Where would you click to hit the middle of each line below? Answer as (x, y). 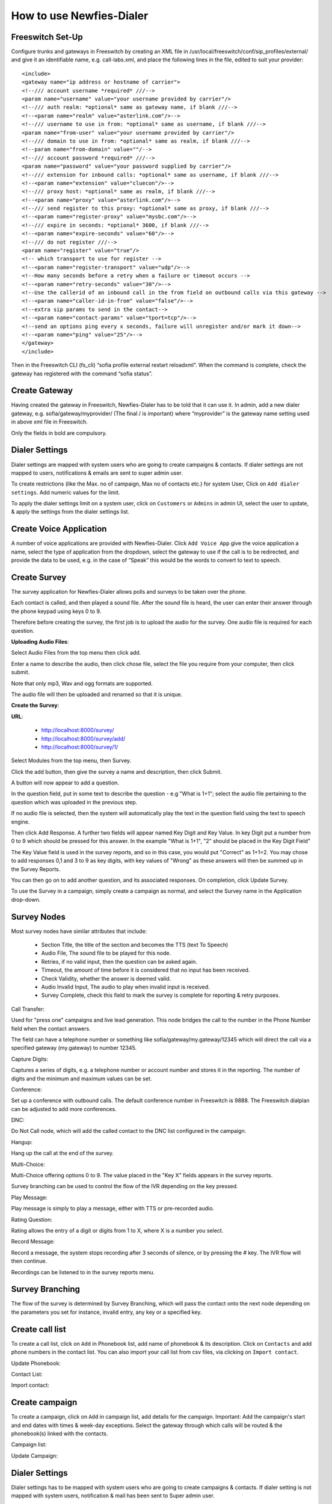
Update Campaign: (35, 1455)
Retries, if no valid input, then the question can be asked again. (119, 961)
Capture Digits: (29, 1059)
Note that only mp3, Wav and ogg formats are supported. (82, 683)
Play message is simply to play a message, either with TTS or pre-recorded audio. (113, 1209)
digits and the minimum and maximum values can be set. (81, 1078)
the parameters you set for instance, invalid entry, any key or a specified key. (106, 1312)
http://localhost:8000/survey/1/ (80, 747)
